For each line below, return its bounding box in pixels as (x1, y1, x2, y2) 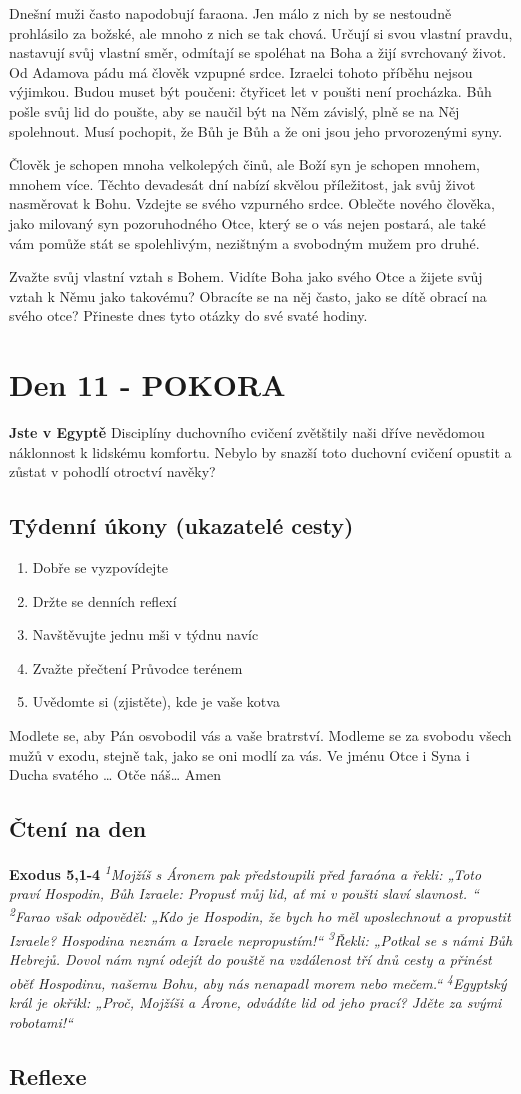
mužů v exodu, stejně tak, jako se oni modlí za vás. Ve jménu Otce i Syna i (9, 744, 470, 765)
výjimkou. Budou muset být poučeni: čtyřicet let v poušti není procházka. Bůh (9, 81, 492, 102)
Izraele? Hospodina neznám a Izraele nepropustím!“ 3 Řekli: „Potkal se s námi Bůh (9, 927, 513, 950)
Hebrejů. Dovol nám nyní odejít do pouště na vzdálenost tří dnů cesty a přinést (9, 949, 492, 970)
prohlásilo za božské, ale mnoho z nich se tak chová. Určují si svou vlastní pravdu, (9, 22, 513, 43)
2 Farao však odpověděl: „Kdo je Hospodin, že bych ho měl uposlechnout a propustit (9, 903, 511, 927)
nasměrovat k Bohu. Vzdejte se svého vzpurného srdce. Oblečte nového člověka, (9, 193, 495, 214)
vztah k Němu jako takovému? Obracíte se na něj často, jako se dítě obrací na (9, 285, 487, 306)
